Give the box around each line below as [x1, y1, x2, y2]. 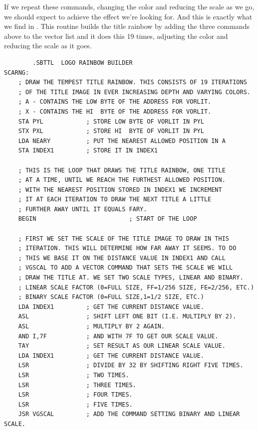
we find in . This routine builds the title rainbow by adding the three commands [4, 21, 250, 31]
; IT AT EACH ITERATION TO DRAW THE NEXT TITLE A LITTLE [18, 196, 212, 203]
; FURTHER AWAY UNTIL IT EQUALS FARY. [18, 205, 147, 213]
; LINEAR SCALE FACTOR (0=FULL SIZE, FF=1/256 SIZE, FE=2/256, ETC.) [18, 284, 255, 291]
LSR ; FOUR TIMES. [18, 391, 133, 399]
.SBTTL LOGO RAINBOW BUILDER [32, 59, 133, 66]
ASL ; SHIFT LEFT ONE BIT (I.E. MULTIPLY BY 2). [18, 313, 237, 320]
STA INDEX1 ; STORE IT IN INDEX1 [18, 147, 158, 154]
